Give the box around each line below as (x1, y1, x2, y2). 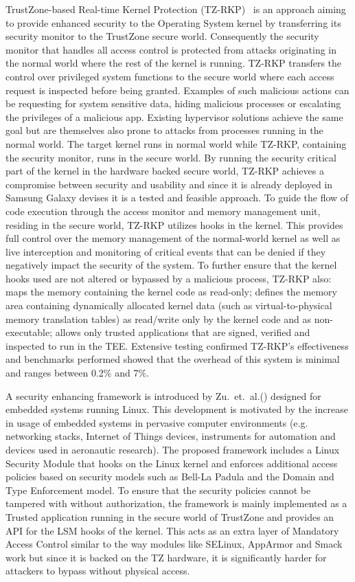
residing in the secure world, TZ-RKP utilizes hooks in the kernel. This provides (5, 217, 343, 232)
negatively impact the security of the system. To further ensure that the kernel (5, 258, 337, 272)
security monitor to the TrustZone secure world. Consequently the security (5, 29, 319, 43)
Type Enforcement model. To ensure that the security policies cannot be (5, 482, 311, 497)
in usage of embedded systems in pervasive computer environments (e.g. (5, 415, 308, 429)
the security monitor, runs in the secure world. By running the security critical (5, 150, 336, 164)
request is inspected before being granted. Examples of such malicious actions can (5, 82, 350, 97)
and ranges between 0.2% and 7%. (5, 366, 149, 380)
